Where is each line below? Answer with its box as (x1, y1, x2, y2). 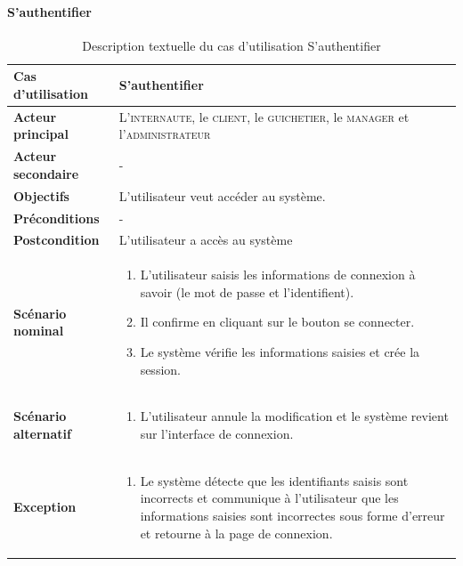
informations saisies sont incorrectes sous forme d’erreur (140, 506, 445, 525)
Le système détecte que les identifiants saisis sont (140, 471, 409, 489)
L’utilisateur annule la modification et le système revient (140, 407, 449, 425)
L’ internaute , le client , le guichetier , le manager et (118, 107, 410, 125)
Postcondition (13, 230, 100, 249)
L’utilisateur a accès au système (118, 230, 293, 249)
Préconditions (13, 208, 100, 227)
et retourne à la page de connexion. (140, 523, 333, 542)
